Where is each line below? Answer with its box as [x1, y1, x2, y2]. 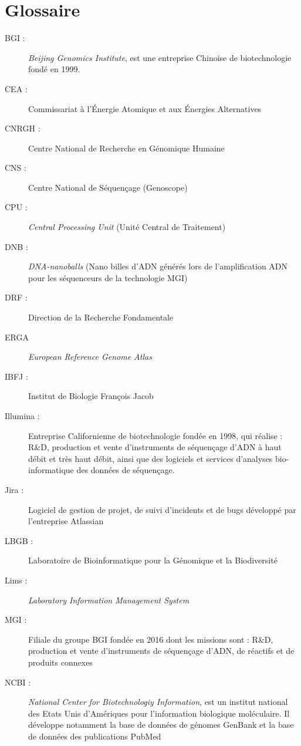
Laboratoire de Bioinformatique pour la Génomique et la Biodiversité [28, 554, 278, 566]
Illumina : [5, 410, 40, 421]
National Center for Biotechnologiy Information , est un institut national [28, 696, 288, 708]
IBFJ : [5, 370, 28, 382]
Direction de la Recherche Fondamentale [28, 311, 174, 323]
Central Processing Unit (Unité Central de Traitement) [28, 221, 226, 233]
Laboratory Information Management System [28, 593, 190, 606]
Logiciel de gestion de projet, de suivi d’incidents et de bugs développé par [28, 503, 296, 515]
